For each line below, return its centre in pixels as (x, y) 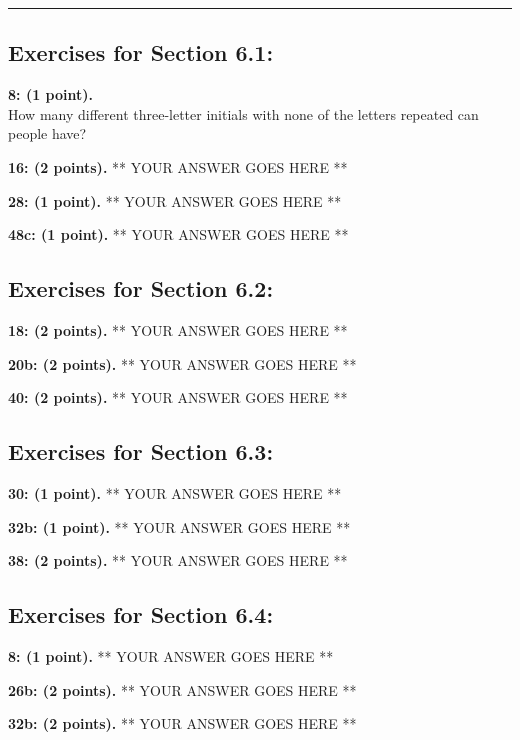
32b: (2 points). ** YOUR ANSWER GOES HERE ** (182, 723)
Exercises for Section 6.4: (141, 614)
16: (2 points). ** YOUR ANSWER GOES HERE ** (178, 166)
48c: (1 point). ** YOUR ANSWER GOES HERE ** (178, 234)
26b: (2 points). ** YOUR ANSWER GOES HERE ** (182, 689)
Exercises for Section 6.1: (141, 52)
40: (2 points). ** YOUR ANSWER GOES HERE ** (178, 397)
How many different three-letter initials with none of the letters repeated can (243, 113)
